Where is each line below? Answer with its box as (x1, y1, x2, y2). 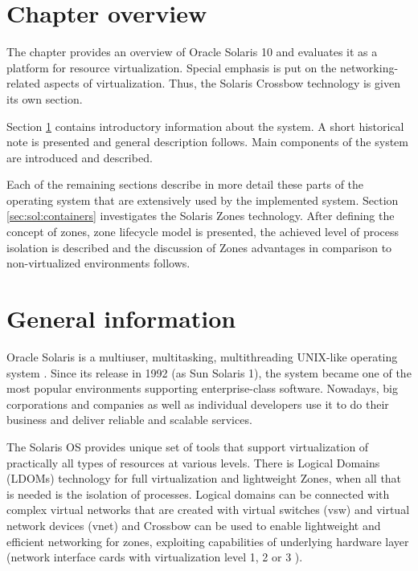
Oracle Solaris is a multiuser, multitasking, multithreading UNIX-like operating (6, 348, 398, 365)
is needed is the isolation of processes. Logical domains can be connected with (6, 485, 390, 502)
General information (6, 302, 236, 335)
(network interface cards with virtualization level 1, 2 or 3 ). (6, 549, 303, 565)
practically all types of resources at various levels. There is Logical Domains (6, 454, 380, 471)
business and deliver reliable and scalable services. (6, 411, 252, 428)
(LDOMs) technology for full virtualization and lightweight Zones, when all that (6, 470, 402, 487)
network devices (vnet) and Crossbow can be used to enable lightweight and (6, 516, 381, 533)
